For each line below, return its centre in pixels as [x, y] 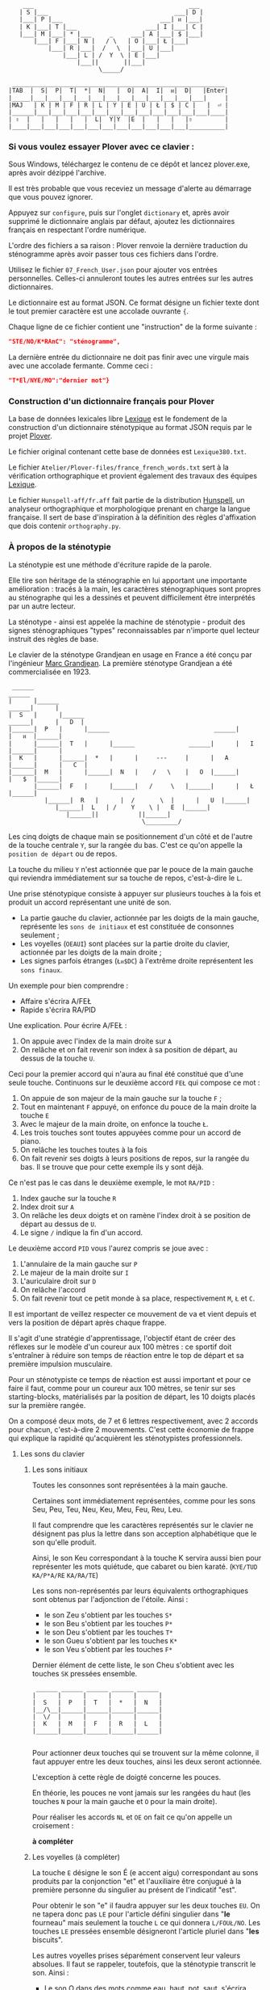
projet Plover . [30, 436]
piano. [31, 1140]
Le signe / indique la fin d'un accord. [81, 1232]
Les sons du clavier [52, 1453]
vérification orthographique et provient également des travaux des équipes [133, 476]
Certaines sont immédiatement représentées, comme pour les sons [144, 1500]
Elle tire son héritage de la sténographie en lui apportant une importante [128, 580]
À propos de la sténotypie [60, 547]
